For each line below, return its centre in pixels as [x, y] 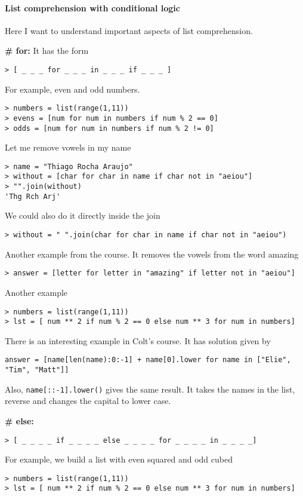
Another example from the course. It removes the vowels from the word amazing [152, 254]
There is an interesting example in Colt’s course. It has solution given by [138, 340]
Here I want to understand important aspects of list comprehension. [129, 30]
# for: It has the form [47, 50]
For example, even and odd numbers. [72, 89]
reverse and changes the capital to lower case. [88, 401]
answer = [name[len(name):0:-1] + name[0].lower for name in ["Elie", [148, 360]
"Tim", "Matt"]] [37, 370]
